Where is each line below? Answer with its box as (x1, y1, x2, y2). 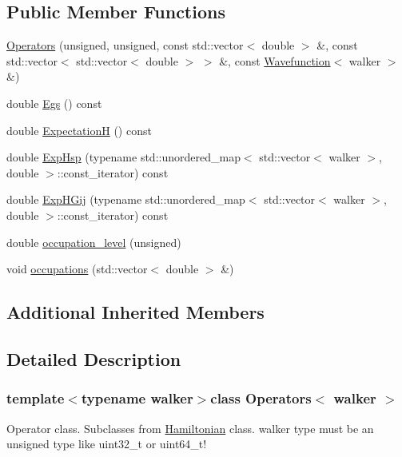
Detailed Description (6, 346, 181, 371)
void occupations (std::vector (6, 260, 148, 277)
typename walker (81, 388, 193, 408)
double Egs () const (6, 94, 102, 111)
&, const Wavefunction (219, 52, 331, 69)
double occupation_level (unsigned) (6, 233, 181, 250)
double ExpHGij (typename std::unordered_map (6, 191, 245, 208)
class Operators (210, 388, 312, 408)
